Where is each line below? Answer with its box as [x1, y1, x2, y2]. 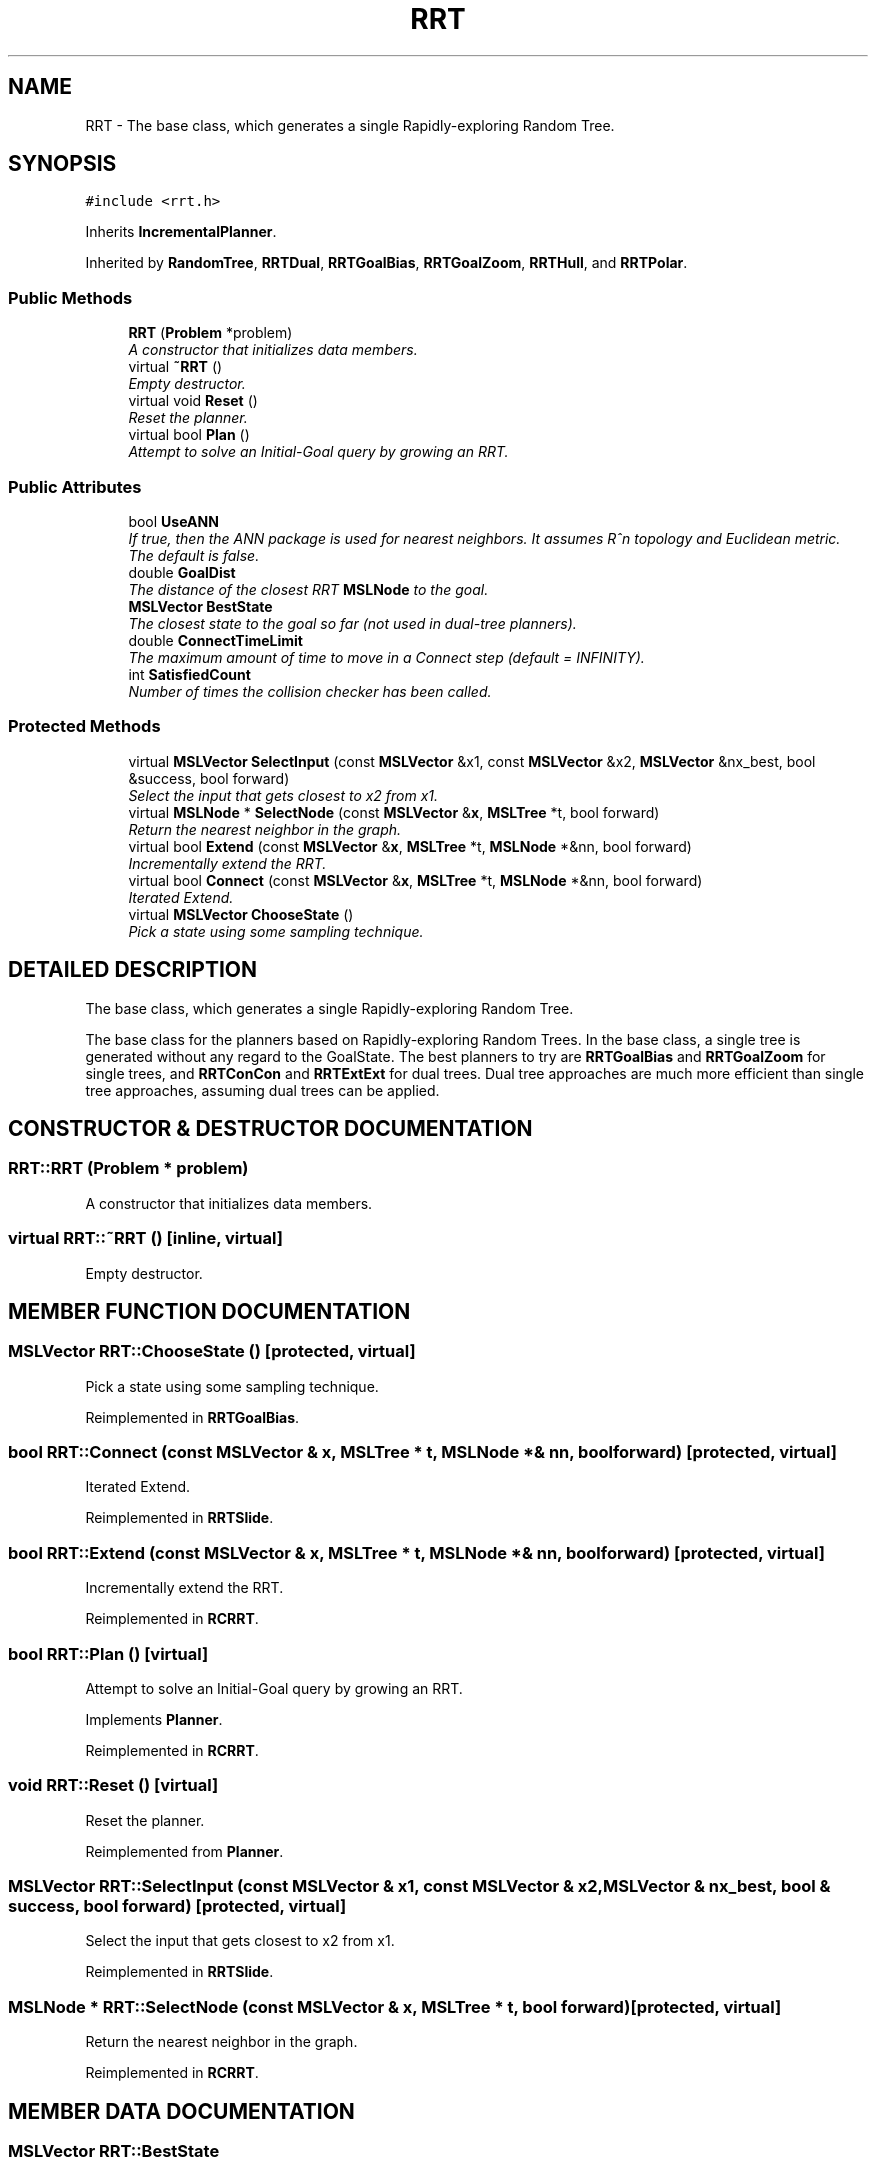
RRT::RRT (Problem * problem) [8, 1158, 249, 1179]
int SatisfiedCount [128, 665, 251, 683]
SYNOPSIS [8, 151, 117, 177]
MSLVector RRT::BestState [8, 2141, 220, 2162]
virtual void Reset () [128, 392, 258, 410]
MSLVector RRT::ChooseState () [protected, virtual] [8, 1341, 416, 1362]
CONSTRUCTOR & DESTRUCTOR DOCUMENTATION [8, 1115, 533, 1141]
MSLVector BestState [128, 597, 273, 615]
